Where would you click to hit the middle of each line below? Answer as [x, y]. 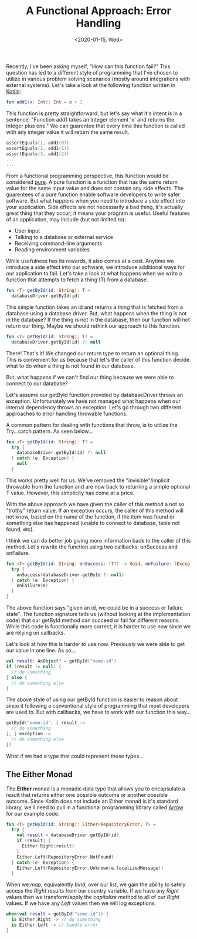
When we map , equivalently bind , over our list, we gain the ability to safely [96, 884]
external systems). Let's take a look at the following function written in [91, 85]
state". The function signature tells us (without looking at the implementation [98, 614]
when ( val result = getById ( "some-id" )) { [57, 914]
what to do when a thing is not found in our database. [71, 366]
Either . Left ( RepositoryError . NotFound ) [65, 857]
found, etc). [20, 529]
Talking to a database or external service [64, 237]
